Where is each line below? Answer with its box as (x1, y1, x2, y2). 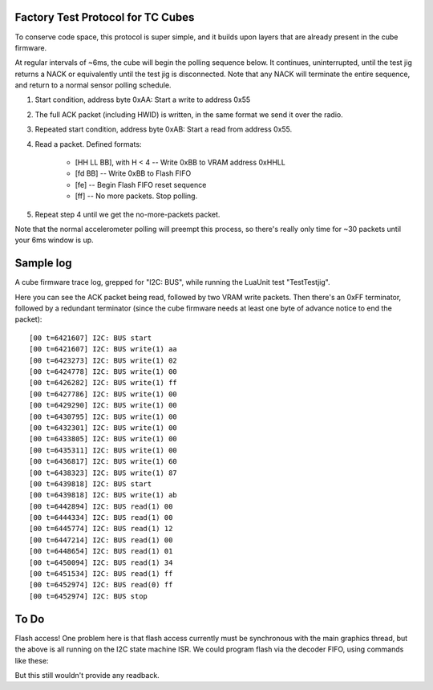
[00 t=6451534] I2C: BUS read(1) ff (29, 570, 173, 578)
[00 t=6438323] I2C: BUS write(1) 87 (29, 468, 178, 477)
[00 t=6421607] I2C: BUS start (29, 333, 152, 343)
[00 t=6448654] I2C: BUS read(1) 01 (29, 546, 173, 556)
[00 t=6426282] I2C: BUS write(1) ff (29, 378, 178, 388)
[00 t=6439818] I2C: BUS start (29, 479, 152, 489)
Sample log (14, 257, 72, 270)
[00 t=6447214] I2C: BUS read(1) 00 (29, 535, 173, 545)
